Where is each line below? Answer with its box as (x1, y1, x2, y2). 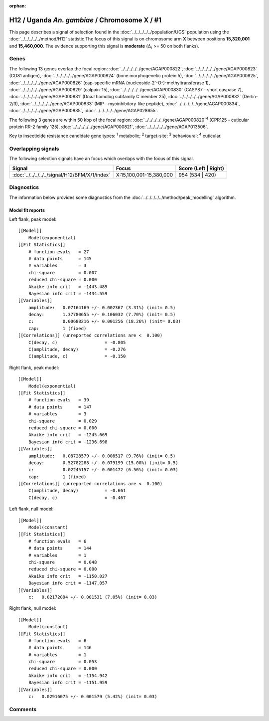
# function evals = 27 (28, 249, 89, 254)
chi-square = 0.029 (28, 418, 97, 424)
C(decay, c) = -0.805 (28, 340, 126, 345)
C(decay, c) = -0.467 (28, 495, 126, 501)
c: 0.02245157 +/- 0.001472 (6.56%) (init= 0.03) (28, 467, 179, 473)
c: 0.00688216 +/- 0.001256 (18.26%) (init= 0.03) (28, 319, 181, 324)
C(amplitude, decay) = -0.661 (28, 488, 126, 494)
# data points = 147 (28, 404, 92, 410)
